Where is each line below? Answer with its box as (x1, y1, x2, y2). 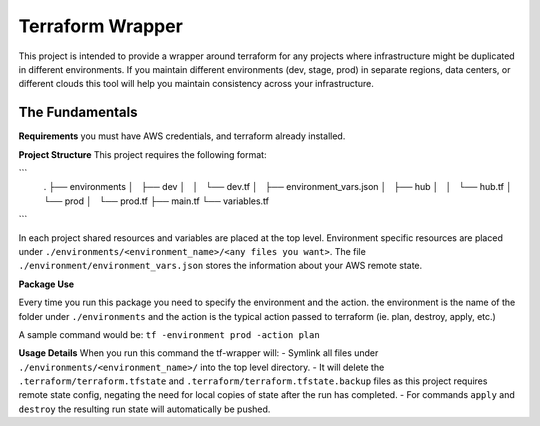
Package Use (18, 278, 75, 290)
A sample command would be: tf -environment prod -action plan (18, 328, 320, 340)
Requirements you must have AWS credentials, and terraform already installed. (18, 130, 346, 142)
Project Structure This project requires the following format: (18, 148, 267, 160)
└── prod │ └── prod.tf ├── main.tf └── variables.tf (43, 195, 270, 207)
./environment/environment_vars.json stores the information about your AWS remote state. (18, 260, 423, 272)
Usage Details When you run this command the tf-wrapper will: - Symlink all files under (18, 347, 379, 359)
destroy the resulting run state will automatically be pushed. (18, 403, 271, 415)
